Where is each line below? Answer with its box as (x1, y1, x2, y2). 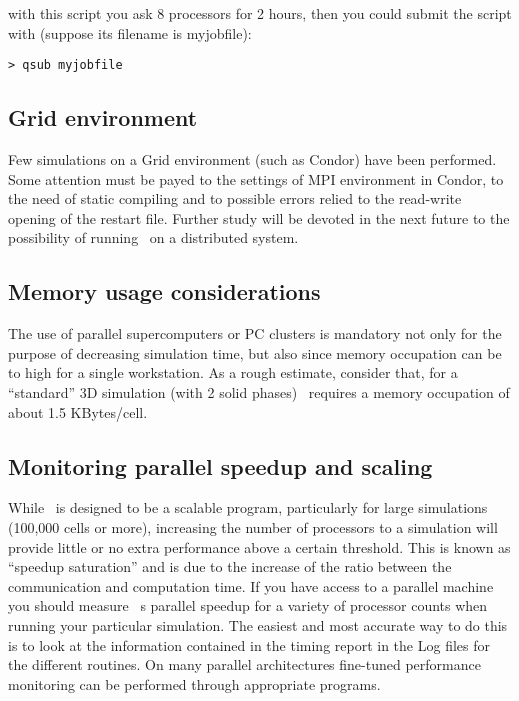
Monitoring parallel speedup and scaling (8, 450, 433, 481)
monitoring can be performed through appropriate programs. (8, 673, 381, 694)
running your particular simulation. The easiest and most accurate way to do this (8, 614, 508, 635)
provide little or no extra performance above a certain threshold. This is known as (8, 536, 511, 557)
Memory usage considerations (8, 276, 321, 307)
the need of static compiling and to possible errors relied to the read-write (8, 188, 462, 209)
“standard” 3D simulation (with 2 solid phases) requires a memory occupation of (8, 382, 510, 402)
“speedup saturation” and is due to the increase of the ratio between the (8, 556, 452, 577)
